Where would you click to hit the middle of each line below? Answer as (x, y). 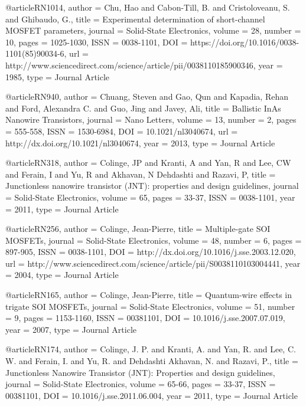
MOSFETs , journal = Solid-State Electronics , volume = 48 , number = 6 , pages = (154, 240)
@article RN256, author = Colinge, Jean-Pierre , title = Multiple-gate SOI (138, 229)
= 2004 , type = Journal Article (62, 275)
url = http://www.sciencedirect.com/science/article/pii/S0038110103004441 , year (153, 263)
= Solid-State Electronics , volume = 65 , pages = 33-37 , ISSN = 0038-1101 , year (150, 197)
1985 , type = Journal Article (58, 76)
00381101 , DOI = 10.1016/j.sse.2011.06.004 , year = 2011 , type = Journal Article (152, 395)
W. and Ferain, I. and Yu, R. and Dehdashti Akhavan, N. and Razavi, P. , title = (152, 361)
